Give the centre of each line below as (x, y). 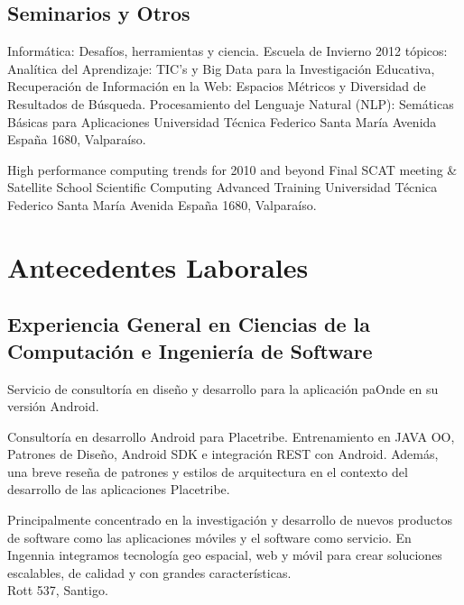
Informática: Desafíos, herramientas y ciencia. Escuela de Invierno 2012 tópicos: (227, 51)
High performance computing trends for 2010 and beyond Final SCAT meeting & (232, 169)
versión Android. (53, 406)
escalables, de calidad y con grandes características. (149, 572)
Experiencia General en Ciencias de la (189, 324)
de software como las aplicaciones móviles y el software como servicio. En (209, 537)
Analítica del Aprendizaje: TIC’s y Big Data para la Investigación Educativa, (221, 68)
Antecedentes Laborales (158, 266)
